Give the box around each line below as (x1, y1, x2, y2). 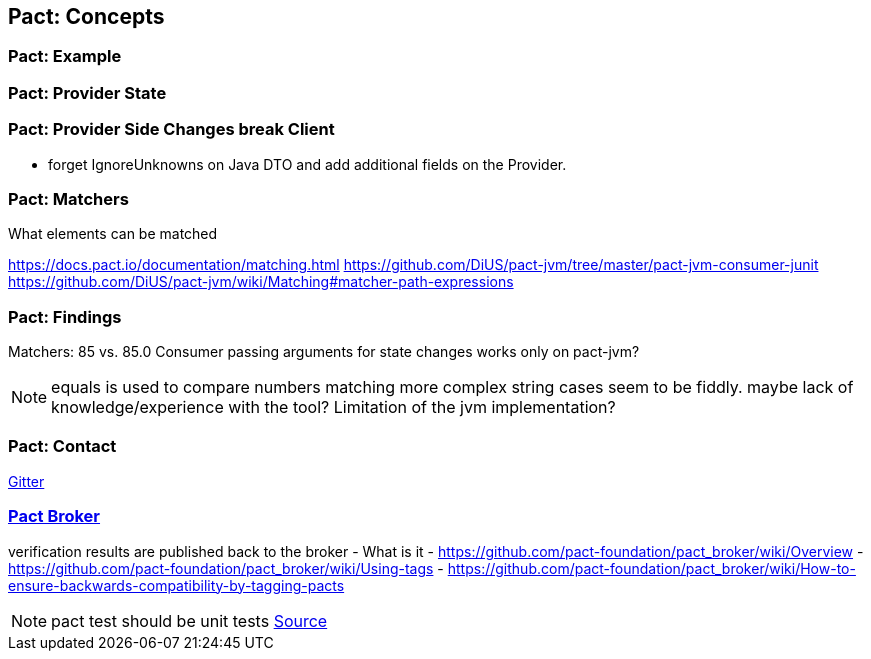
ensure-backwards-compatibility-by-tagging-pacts (8, 576, 345, 594)
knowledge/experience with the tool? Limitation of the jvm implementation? (51, 397, 616, 418)
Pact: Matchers (8, 188, 129, 209)
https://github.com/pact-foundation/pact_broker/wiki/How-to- (447, 559, 856, 577)
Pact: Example (8, 46, 122, 67)
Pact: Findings (8, 306, 122, 327)
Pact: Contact (8, 436, 117, 457)
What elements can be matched (8, 225, 218, 243)
